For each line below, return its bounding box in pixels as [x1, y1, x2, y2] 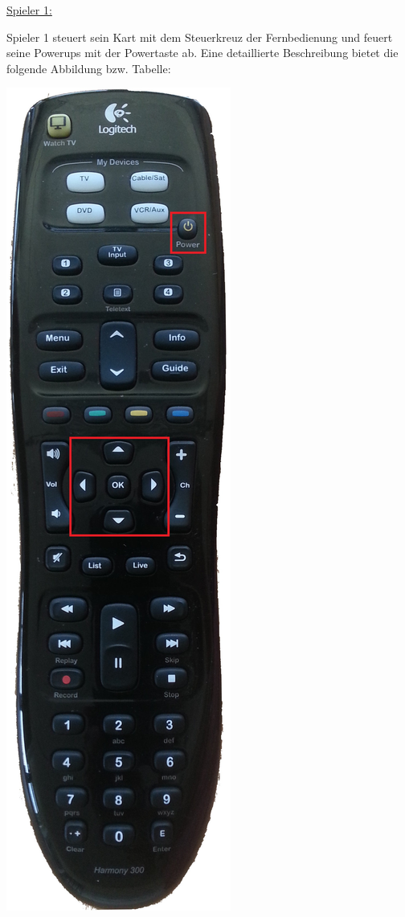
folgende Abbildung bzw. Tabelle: [6, 59, 171, 76]
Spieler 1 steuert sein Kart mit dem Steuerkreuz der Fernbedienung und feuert [6, 28, 393, 45]
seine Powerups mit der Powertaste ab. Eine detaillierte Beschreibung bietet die [6, 44, 399, 61]
